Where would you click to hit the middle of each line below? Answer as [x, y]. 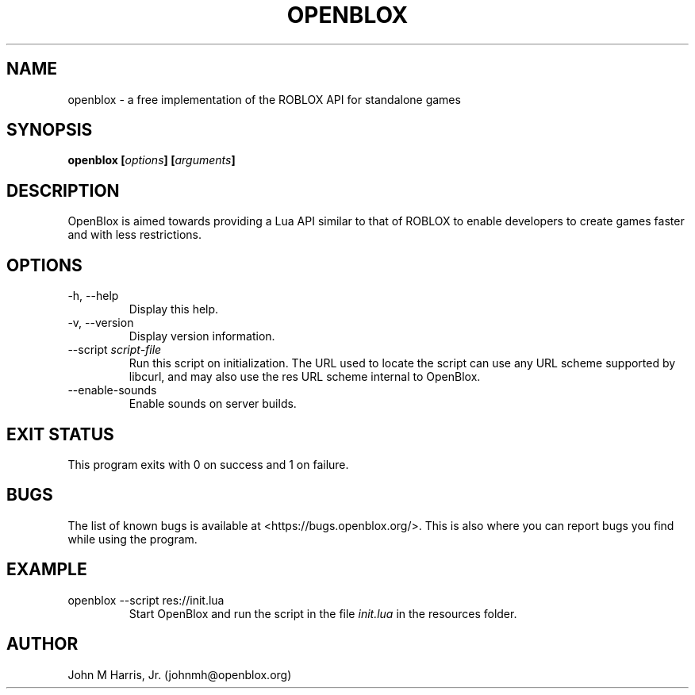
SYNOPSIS [50, 130]
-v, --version [101, 323]
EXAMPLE [47, 570]
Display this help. [174, 309]
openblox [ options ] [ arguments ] [152, 160]
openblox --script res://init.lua [146, 600]
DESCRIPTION [63, 190]
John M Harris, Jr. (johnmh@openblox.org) [180, 674]
